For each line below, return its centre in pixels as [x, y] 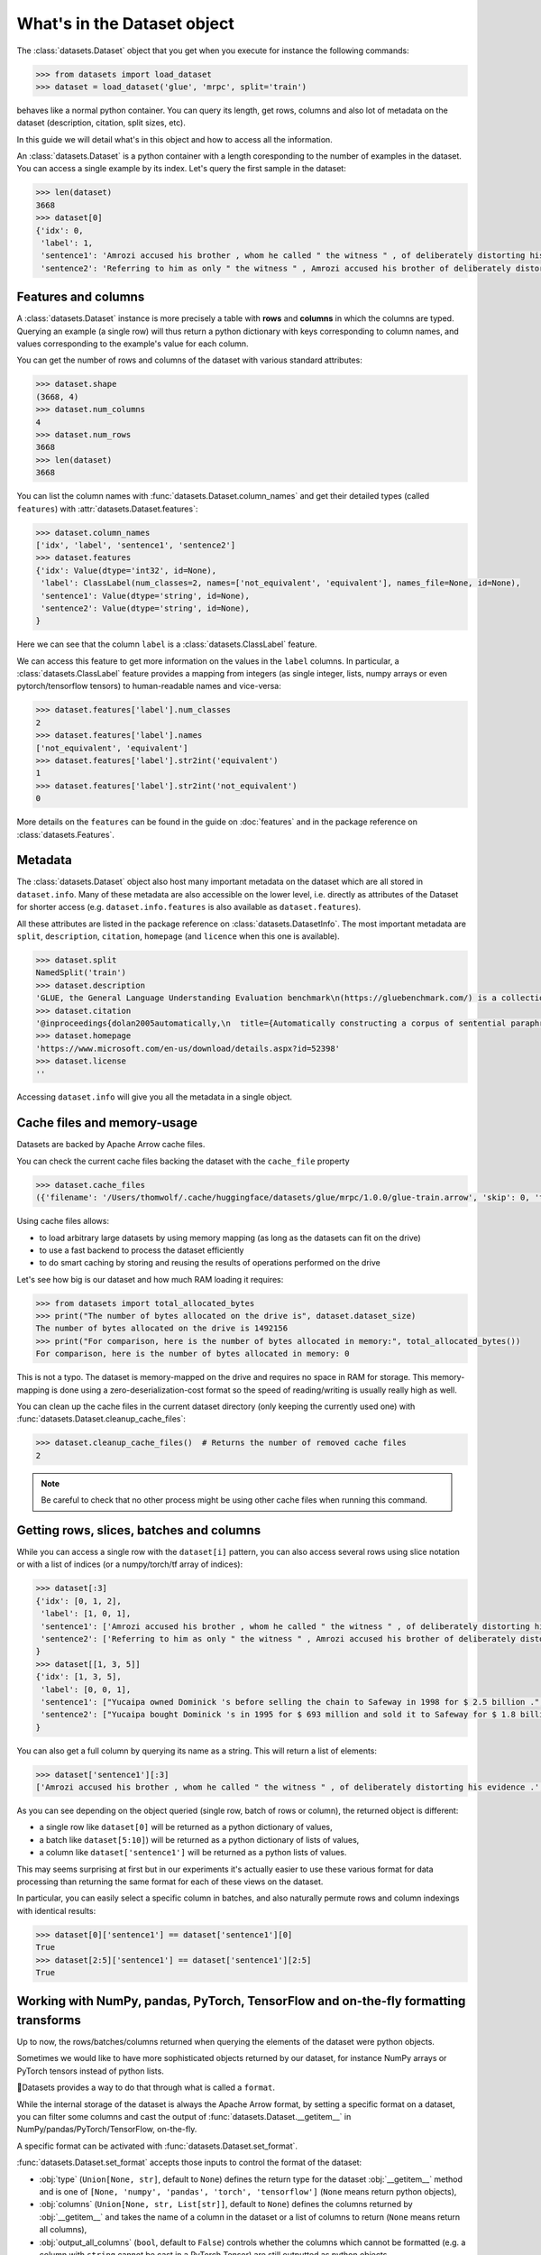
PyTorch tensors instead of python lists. [90, 2071]
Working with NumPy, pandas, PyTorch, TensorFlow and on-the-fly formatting [241, 2001]
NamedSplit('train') [81, 973]
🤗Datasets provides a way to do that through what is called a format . [146, 2087]
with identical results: [56, 1910]
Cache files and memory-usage [107, 1123]
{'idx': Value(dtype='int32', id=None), [126, 570]
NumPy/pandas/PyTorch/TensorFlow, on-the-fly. [107, 2130]
